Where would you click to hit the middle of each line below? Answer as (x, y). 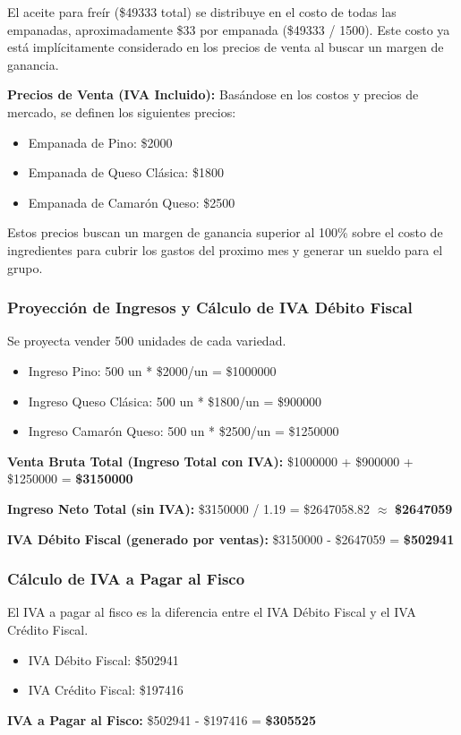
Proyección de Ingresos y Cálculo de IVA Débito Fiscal (210, 308)
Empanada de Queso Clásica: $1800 (126, 172)
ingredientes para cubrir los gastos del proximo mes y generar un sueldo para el (225, 249)
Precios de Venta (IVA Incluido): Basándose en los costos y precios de (213, 94)
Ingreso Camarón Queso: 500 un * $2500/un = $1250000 (184, 431)
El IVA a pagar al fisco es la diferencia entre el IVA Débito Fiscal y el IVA (212, 612)
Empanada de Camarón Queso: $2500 (132, 202)
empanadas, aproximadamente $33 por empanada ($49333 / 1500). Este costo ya (229, 29)
